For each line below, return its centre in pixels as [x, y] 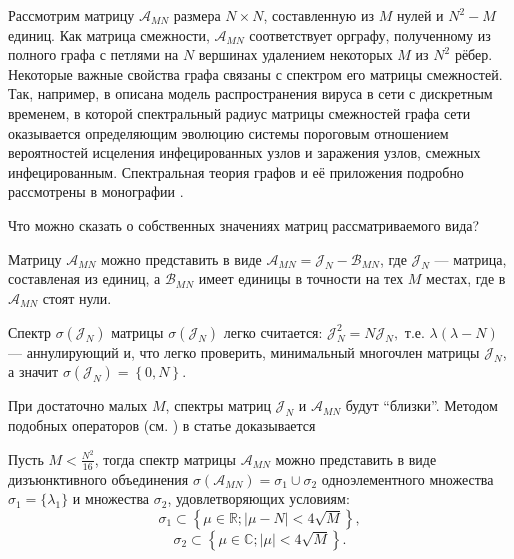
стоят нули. [77, 297]
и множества [111, 498]
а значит [33, 371]
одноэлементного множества [407, 478]
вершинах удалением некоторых [295, 54]
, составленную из [318, 15]
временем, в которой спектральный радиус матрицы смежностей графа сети [239, 112]
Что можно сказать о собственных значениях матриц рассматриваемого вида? [244, 224]
